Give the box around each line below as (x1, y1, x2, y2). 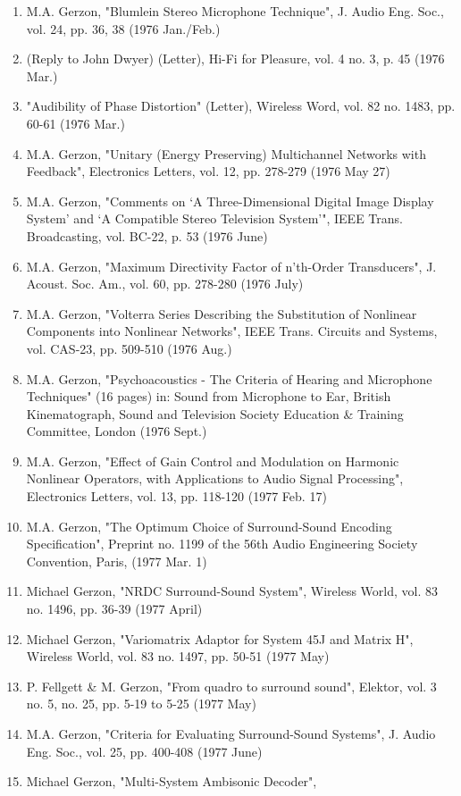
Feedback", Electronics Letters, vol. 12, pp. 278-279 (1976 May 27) (26, 162, 390, 180)
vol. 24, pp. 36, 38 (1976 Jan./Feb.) (26, 19, 221, 38)
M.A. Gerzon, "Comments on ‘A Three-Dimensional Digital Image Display (26, 191, 434, 210)
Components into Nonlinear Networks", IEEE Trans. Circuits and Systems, (26, 322, 438, 340)
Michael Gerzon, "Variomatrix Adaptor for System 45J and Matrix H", (26, 629, 414, 648)
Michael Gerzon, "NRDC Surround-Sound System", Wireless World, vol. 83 (26, 582, 439, 600)
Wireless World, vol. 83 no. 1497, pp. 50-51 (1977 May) (26, 647, 330, 666)
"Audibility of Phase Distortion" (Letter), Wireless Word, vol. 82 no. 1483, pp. (26, 96, 456, 115)
